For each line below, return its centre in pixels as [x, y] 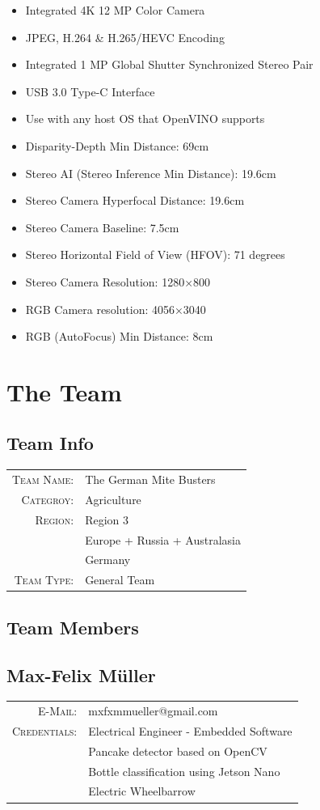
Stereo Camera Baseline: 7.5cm [102, 227]
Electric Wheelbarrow [142, 791]
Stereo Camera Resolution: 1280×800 [118, 281]
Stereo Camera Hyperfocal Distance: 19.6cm [135, 200]
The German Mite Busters [150, 479]
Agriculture [113, 499]
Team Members [73, 627]
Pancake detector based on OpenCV [178, 751]
